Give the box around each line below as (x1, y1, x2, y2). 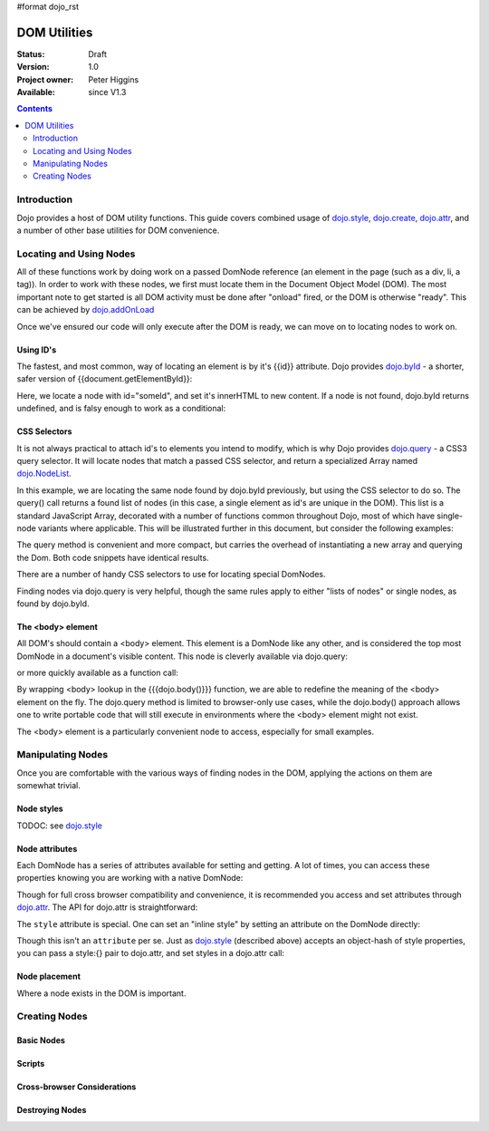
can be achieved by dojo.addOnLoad (16, 304, 155, 315)
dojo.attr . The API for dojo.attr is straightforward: (16, 902, 198, 913)
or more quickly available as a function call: (16, 667, 178, 679)
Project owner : (16, 73, 74, 85)
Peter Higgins (88, 73, 139, 85)
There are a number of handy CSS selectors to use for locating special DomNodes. (16, 569, 326, 580)
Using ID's (16, 344, 57, 355)
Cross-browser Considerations (16, 1081, 137, 1092)
